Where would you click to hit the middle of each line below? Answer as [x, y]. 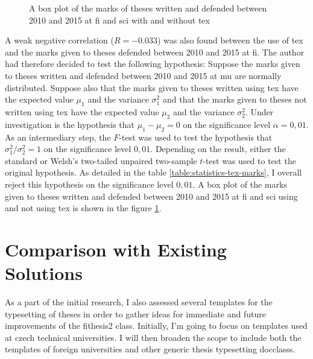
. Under [259, 111]
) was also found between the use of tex [230, 40]
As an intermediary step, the [58, 137]
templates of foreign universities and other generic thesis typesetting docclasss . [150, 349]
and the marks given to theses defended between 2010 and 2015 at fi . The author [155, 52]
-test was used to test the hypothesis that [196, 137]
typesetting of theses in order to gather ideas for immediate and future [135, 313]
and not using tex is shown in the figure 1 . [83, 208]
